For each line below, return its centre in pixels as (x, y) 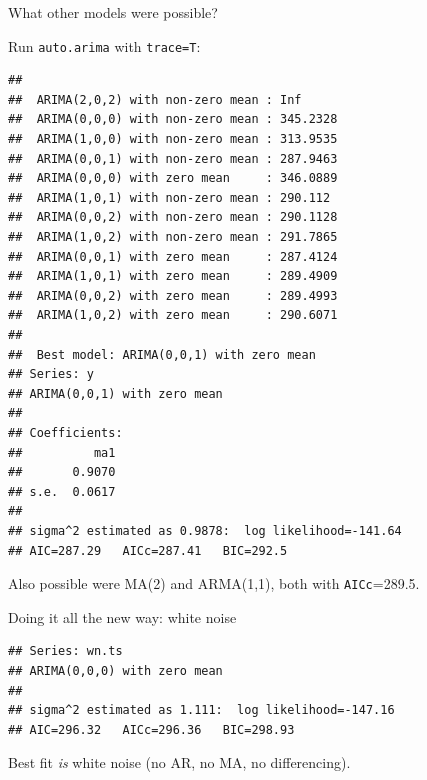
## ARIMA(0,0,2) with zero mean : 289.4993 (173, 295)
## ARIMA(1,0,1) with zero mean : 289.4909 (173, 276)
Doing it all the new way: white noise (122, 616)
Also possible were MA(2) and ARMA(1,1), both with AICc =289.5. (214, 583)
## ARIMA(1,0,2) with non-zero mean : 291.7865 (173, 237)
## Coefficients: (65, 432)
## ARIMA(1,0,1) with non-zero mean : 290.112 (169, 197)
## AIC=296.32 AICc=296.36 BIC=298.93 (151, 729)
